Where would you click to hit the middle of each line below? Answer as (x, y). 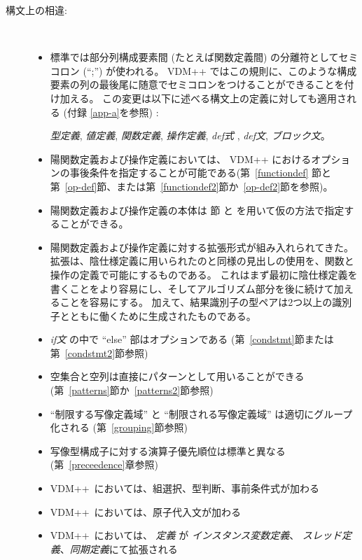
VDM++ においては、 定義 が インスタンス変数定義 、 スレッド (196, 535)
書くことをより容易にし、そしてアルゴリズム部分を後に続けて (192, 288)
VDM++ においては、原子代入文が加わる (145, 511)
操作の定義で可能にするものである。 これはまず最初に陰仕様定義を (204, 274)
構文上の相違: (36, 10)
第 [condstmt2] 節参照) (99, 352)
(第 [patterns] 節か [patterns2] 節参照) (132, 390)
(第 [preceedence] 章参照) (104, 464)
